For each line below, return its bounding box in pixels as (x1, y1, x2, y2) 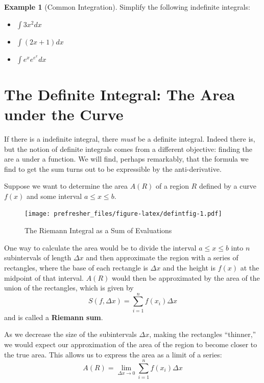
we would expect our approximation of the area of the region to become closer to (4, 339, 257, 349)
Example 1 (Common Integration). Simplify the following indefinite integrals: (4, 2, 250, 12)
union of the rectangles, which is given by (4, 282, 134, 293)
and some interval (27, 190, 82, 201)
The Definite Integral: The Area (4, 83, 235, 104)
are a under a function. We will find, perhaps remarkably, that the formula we (4, 153, 249, 164)
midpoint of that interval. (4, 272, 84, 283)
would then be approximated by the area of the (111, 272, 260, 283)
